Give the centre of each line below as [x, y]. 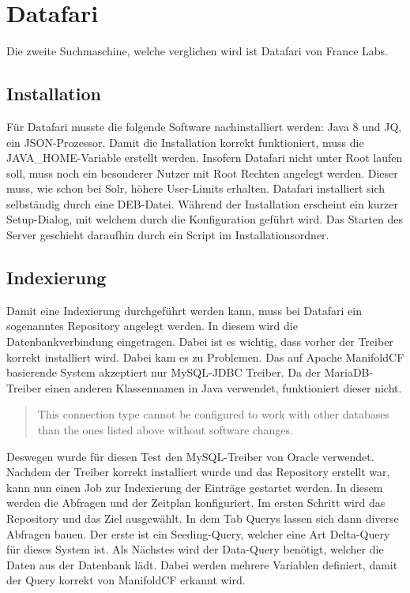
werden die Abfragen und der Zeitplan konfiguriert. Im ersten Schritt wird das [196, 503]
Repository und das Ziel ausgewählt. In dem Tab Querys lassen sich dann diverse [203, 518]
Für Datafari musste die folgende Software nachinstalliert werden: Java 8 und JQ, [204, 126]
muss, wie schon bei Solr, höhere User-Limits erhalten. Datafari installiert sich [196, 188]
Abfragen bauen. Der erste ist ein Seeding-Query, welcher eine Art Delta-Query [198, 533]
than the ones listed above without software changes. [165, 430]
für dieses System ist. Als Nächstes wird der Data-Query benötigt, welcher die [195, 549]
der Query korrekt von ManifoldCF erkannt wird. [126, 580]
